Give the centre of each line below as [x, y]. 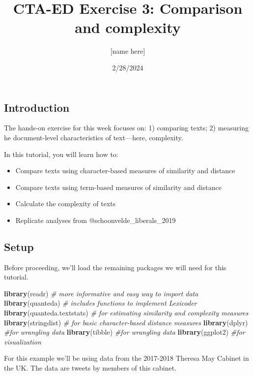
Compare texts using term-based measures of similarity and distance [118, 187]
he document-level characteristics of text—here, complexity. [94, 137]
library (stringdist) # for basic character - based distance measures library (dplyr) [126, 322]
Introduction [37, 107]
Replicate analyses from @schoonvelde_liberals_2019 [96, 220]
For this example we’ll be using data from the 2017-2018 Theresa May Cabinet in [126, 358]
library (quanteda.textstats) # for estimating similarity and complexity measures [126, 313]
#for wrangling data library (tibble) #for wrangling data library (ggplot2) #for [125, 332]
